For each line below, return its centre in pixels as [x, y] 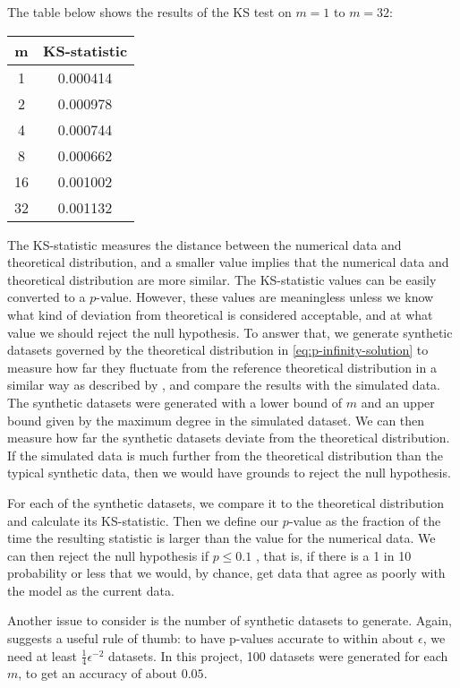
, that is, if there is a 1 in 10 [333, 555]
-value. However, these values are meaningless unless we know [265, 297]
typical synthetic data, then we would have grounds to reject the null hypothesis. [229, 473]
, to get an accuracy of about [98, 673]
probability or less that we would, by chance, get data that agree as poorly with [226, 573]
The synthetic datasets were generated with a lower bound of [175, 402]
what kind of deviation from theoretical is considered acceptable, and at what [220, 314]
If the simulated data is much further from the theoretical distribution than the [225, 455]
